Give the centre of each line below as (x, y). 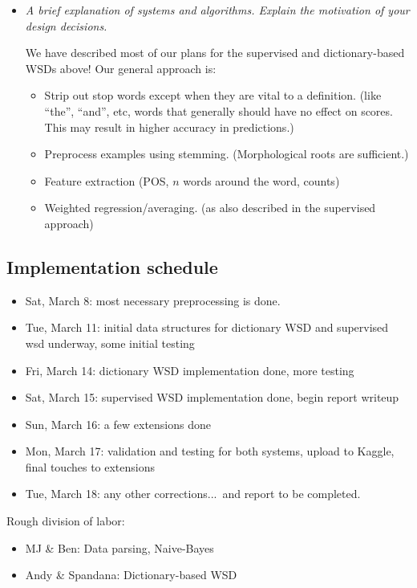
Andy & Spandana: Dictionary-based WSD (131, 575)
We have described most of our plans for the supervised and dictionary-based (215, 53)
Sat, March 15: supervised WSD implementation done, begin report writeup (212, 397)
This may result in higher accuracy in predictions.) (169, 127)
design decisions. (66, 25)
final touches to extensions (90, 466)
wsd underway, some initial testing (110, 343)
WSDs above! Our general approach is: (121, 68)
